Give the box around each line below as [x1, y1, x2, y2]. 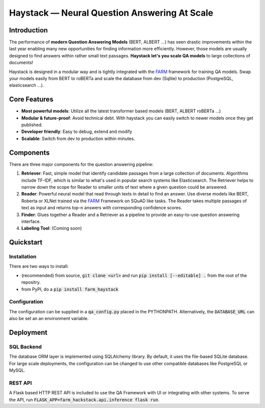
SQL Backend [9, 343, 42, 350]
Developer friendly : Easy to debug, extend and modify [21, 129, 132, 135]
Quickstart [9, 238, 43, 246]
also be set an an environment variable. [9, 316, 89, 322]
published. [21, 122, 43, 128]
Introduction [9, 26, 48, 34]
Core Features [9, 95, 53, 104]
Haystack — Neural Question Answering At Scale [9, 7, 213, 18]
